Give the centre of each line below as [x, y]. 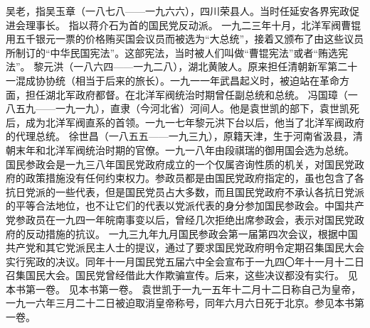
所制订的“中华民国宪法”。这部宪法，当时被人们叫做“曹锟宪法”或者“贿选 [172, 52]
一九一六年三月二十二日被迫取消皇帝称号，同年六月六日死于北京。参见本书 [180, 303]
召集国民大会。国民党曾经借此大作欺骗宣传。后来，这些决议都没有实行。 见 [182, 275]
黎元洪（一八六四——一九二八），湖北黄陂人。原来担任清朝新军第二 [191, 66]
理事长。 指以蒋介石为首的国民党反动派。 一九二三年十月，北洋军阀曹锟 [193, 24]
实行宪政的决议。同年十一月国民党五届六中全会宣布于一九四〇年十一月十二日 [185, 261]
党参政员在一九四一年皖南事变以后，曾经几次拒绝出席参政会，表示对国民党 [180, 219]
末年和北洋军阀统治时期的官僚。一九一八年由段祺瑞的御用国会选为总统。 [185, 149]
